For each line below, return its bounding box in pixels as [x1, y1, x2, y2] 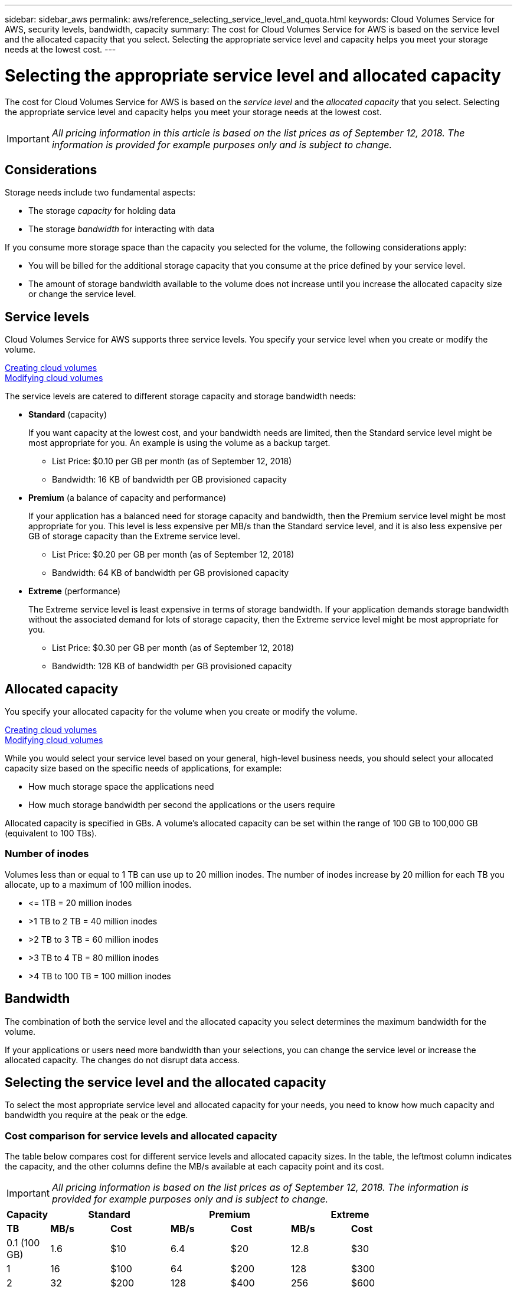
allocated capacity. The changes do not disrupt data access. [5, 1054, 240, 1065]
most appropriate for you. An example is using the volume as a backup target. [28, 438, 331, 448]
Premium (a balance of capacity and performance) [28, 493, 227, 503]
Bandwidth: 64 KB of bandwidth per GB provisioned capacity [52, 568, 289, 578]
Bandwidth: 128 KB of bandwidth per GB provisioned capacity [52, 661, 292, 672]
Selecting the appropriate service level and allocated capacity [5, 65, 501, 86]
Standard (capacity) [28, 409, 107, 420]
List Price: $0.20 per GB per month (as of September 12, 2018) [52, 549, 295, 560]
